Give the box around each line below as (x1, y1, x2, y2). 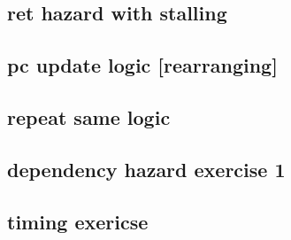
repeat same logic (7, 103, 171, 130)
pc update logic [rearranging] (7, 51, 278, 79)
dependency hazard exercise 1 (7, 155, 286, 182)
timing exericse (7, 207, 149, 235)
